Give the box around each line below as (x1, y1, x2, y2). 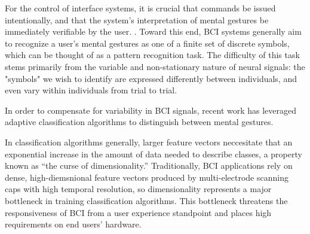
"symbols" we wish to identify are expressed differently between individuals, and (5, 72, 297, 84)
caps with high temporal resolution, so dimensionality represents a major (5, 183, 272, 195)
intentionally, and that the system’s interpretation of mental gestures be (5, 13, 269, 26)
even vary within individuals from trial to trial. (5, 84, 177, 96)
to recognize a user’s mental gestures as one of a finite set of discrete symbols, (5, 37, 290, 49)
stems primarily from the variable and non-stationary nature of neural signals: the (5, 60, 305, 72)
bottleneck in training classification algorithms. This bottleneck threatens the (5, 194, 288, 206)
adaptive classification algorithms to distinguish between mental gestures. (5, 116, 274, 128)
